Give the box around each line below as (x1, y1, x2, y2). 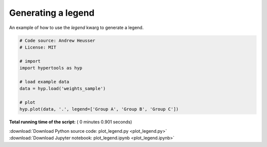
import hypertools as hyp (19, 65, 83, 71)
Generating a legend (9, 7, 95, 18)
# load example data (19, 79, 69, 85)
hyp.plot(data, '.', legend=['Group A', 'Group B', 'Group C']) (19, 106, 179, 112)
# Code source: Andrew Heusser (19, 37, 96, 43)
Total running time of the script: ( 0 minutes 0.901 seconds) (9, 119, 133, 125)
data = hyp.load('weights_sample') (19, 86, 106, 91)
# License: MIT (19, 44, 56, 50)
